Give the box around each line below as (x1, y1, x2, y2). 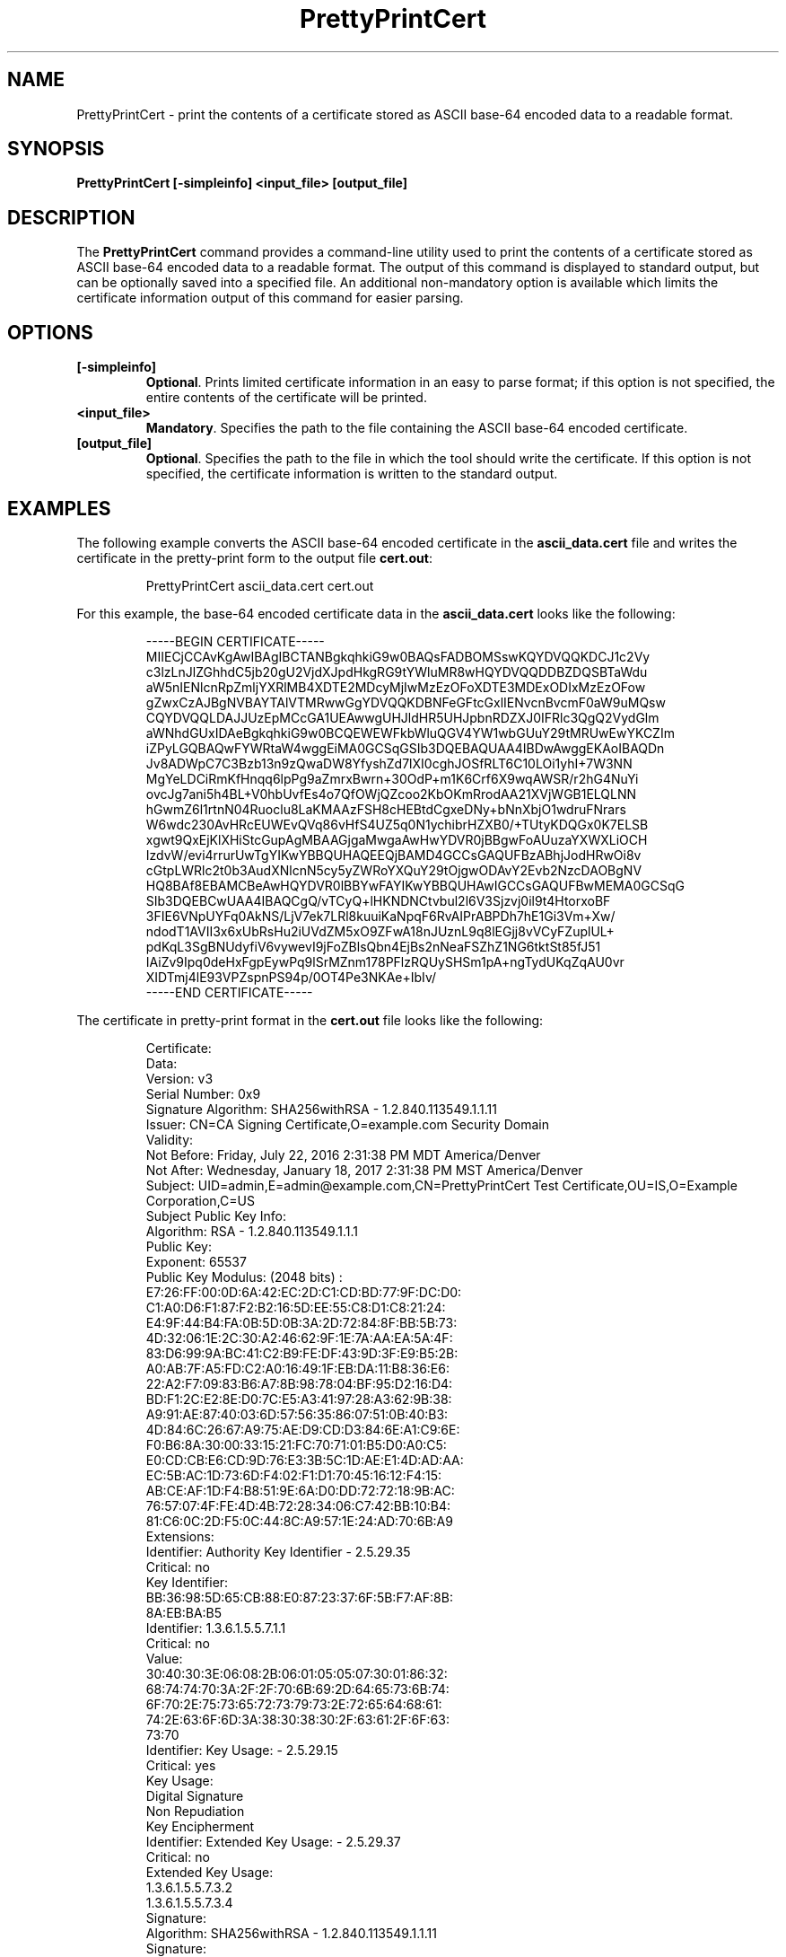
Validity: (145, 1131, 194, 1147)
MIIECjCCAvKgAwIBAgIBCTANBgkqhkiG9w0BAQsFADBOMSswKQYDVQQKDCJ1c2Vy (145, 648, 651, 664)
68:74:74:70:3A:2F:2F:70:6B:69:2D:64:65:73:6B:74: (145, 1681, 450, 1697)
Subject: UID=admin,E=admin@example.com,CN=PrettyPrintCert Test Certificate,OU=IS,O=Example (145, 1177, 738, 1193)
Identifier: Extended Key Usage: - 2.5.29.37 (145, 1833, 401, 1849)
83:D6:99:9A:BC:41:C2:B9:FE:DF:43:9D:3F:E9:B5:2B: (145, 1345, 458, 1361)
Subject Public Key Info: (145, 1207, 286, 1224)
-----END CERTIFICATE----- (145, 984, 313, 1000)
